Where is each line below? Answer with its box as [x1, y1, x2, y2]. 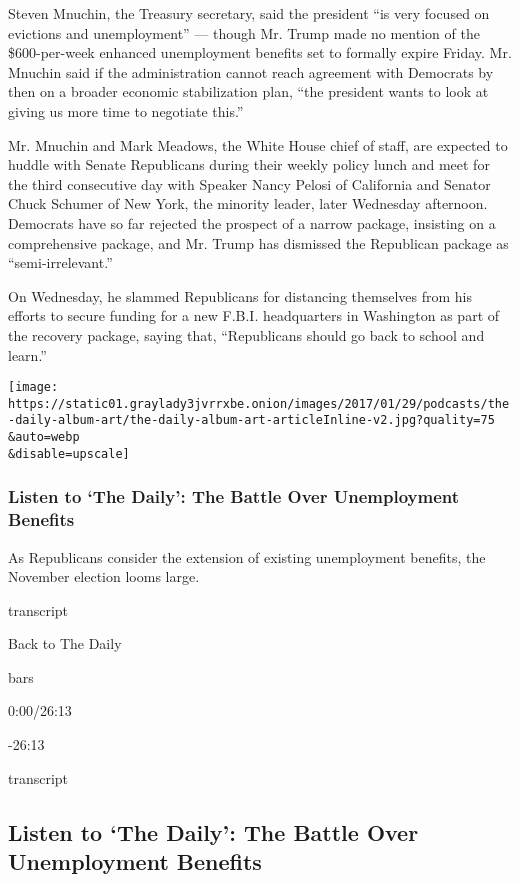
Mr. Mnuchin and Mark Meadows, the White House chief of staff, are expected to [8, 134, 508, 155]
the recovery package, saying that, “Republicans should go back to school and [8, 324, 485, 345]
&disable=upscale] [8, 446, 130, 461]
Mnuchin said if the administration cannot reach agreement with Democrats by [8, 61, 494, 82]
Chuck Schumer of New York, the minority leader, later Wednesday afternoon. [8, 193, 488, 214]
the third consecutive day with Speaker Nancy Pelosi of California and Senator [8, 173, 491, 194]
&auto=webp [8, 430, 80, 445]
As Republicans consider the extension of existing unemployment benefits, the [8, 546, 486, 567]
